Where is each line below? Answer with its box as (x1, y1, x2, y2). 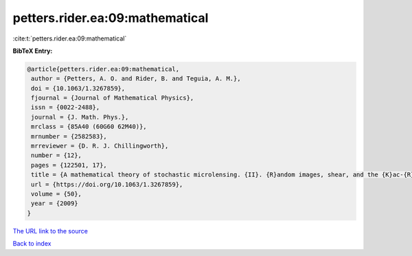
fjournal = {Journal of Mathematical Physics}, (31, 94, 194, 102)
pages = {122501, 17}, (31, 161, 108, 169)
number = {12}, (31, 152, 82, 159)
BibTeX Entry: (12, 47, 53, 55)
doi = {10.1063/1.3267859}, (31, 84, 126, 92)
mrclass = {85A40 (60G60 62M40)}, (31, 123, 147, 130)
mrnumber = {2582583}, (31, 132, 108, 140)
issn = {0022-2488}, (31, 104, 100, 111)
